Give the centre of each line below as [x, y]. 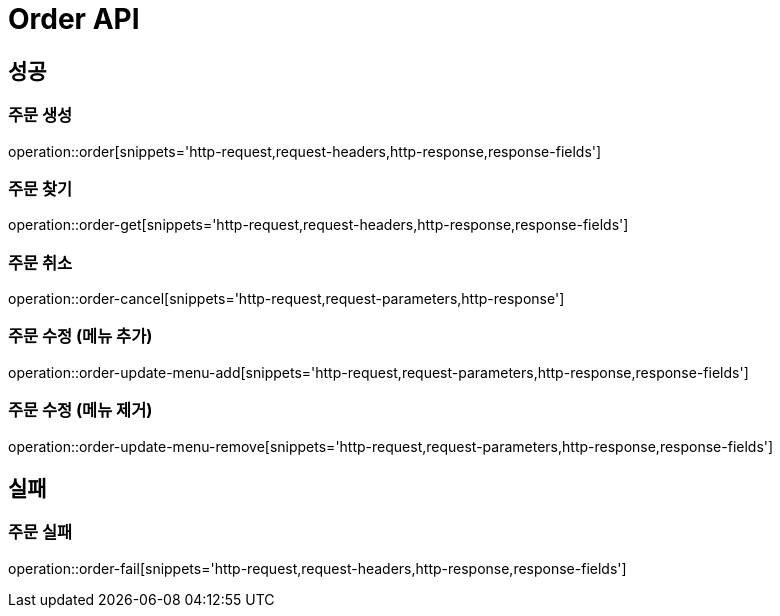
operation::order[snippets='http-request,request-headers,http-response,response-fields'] [305, 151]
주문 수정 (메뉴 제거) [80, 410]
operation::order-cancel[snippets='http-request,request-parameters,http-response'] [286, 299]
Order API [74, 19]
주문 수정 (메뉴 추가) [80, 336]
